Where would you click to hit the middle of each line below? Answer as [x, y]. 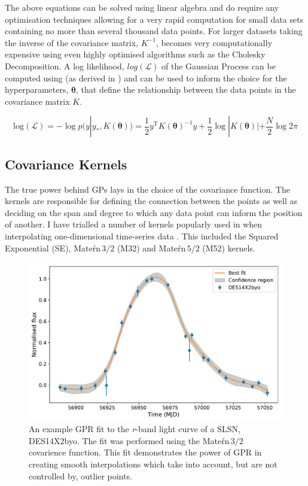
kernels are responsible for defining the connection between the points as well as [151, 201]
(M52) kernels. [229, 247]
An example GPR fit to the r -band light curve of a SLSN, [135, 429]
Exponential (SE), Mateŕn [53, 247]
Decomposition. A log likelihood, [65, 66]
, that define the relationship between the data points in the [186, 89]
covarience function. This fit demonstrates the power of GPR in [145, 452]
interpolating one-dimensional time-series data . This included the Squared [142, 236]
